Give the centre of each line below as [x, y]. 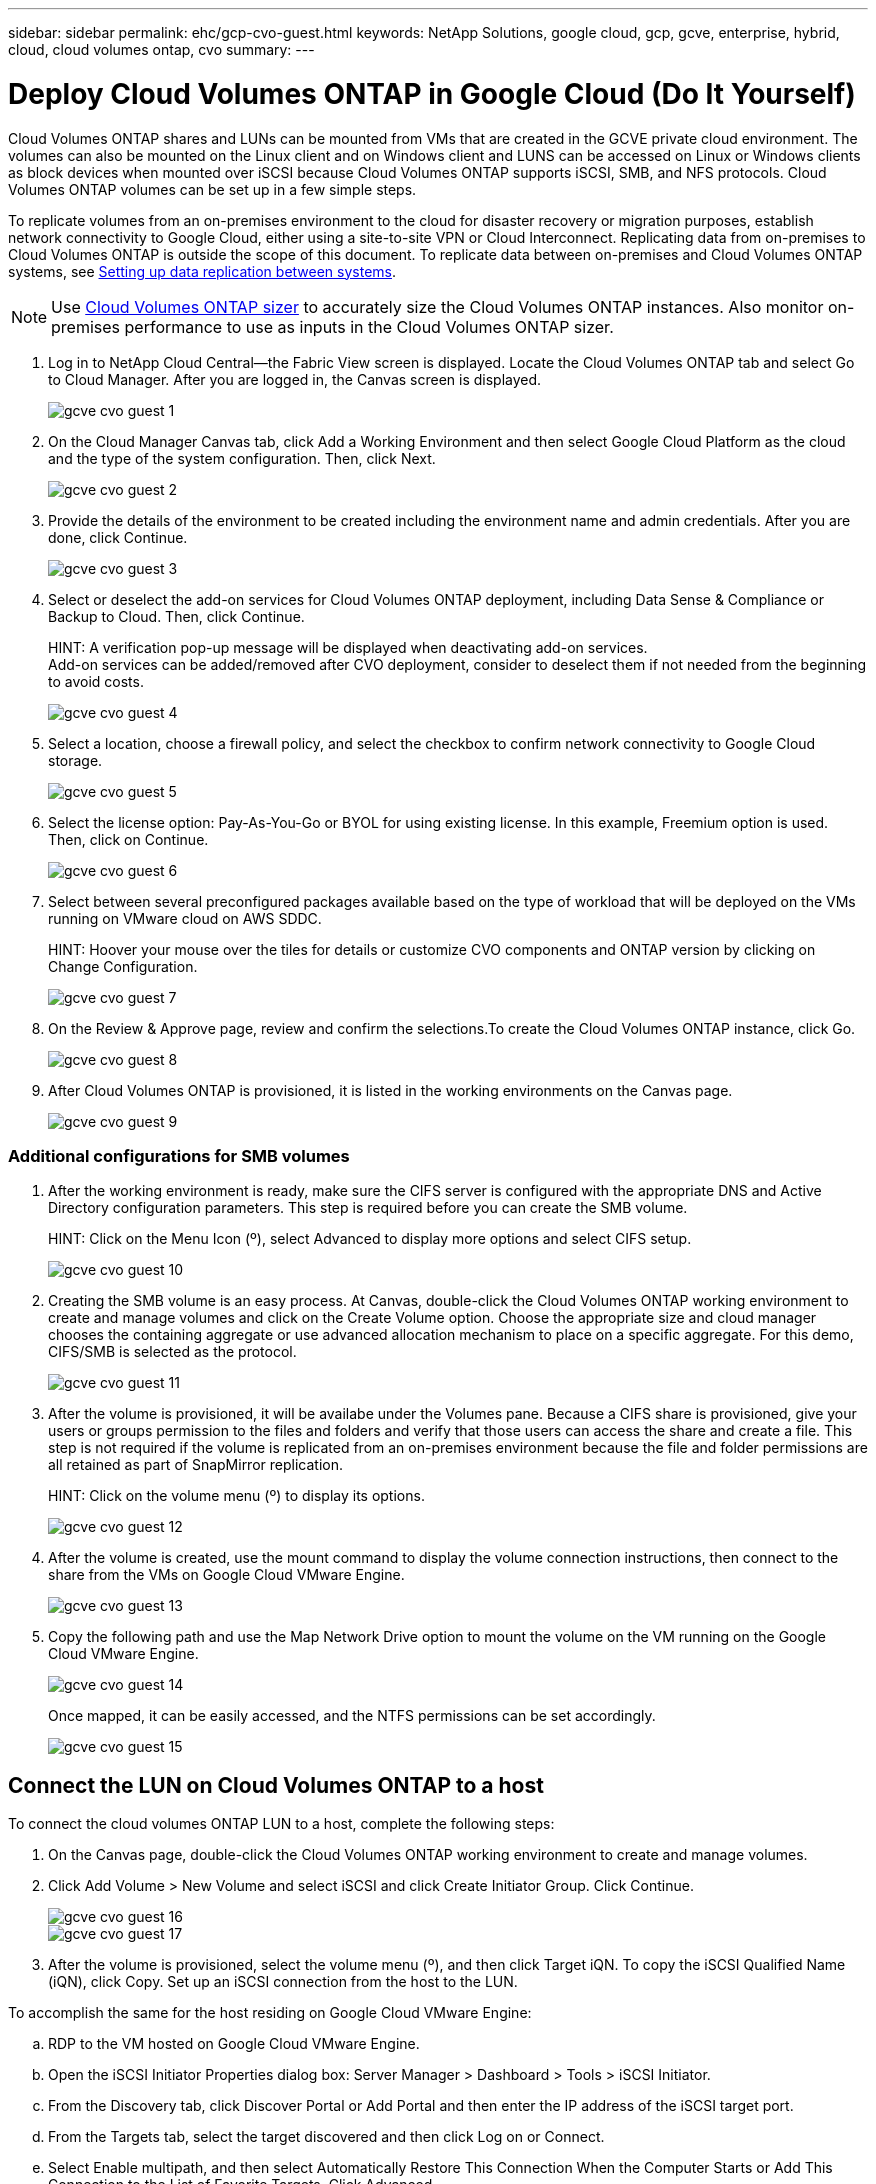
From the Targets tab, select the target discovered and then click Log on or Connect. [326, 2137]
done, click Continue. [118, 537]
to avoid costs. [96, 681]
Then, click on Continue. [128, 839]
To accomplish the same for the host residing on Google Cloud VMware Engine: [270, 2013]
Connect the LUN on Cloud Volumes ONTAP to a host [276, 1785]
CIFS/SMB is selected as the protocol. [172, 1352]
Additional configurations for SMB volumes [179, 1155]
